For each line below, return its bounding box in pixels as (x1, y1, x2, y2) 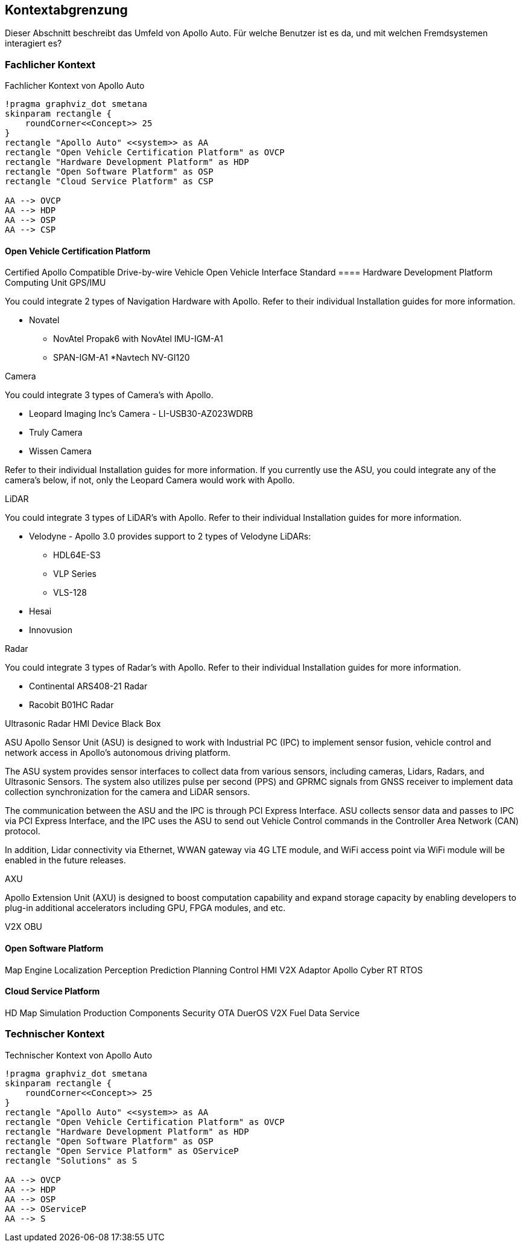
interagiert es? (5, 38, 62, 49)
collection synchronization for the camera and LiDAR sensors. (5, 787, 250, 797)
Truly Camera (29, 427, 83, 438)
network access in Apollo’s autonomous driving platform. (5, 747, 230, 758)
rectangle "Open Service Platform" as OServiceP (5, 1145, 239, 1156)
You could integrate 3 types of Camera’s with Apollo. (5, 390, 214, 401)
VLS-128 (53, 587, 87, 598)
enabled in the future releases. (5, 855, 126, 866)
